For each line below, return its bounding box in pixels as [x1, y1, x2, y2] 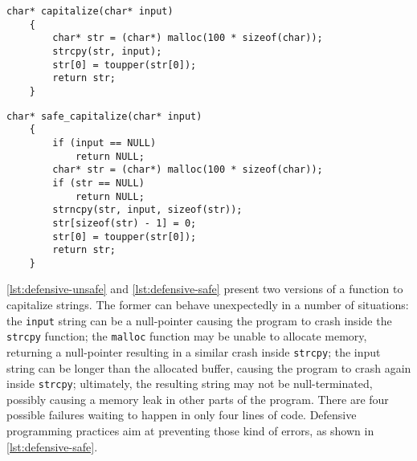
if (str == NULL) [52, 177, 145, 189]
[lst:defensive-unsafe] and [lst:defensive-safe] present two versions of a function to [6, 280, 403, 297]
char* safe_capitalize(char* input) [6, 110, 202, 122]
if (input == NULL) [52, 137, 157, 149]
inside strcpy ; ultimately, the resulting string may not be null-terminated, [6, 375, 373, 392]
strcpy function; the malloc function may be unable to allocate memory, [6, 328, 367, 345]
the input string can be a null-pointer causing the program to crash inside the [6, 312, 392, 328]
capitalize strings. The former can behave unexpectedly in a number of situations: [6, 296, 409, 313]
